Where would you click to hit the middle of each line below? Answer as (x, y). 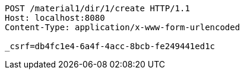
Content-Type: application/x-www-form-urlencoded (123, 27)
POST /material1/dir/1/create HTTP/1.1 (97, 8)
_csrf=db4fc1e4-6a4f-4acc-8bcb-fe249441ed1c (110, 46)
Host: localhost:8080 (55, 18)
